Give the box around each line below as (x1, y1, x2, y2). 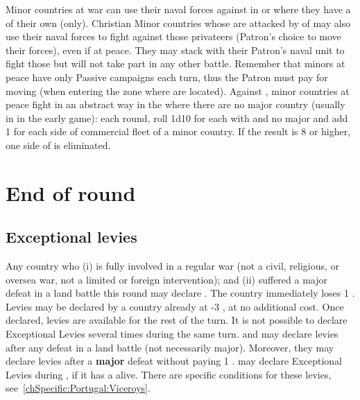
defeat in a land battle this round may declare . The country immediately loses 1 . (6, 286, 355, 300)
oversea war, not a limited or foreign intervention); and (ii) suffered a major (6, 272, 327, 286)
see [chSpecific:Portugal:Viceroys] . (6, 381, 151, 395)
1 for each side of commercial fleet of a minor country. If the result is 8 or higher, (6, 124, 351, 139)
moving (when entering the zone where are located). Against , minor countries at (6, 83, 350, 98)
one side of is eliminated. (6, 137, 111, 152)
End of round (6, 178, 136, 207)
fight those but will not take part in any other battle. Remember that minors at (6, 56, 345, 71)
